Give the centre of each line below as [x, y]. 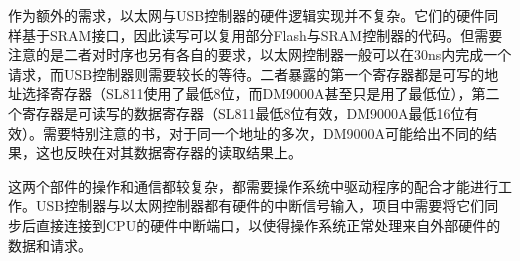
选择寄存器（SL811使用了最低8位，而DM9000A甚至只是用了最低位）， [246, 93]
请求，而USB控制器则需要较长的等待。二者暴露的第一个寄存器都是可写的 [246, 73]
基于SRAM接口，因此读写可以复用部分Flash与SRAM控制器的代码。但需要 [262, 34]
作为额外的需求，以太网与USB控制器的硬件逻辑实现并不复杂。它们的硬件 [246, 15]
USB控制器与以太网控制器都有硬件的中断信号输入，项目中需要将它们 [260, 205]
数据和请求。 [50, 244]
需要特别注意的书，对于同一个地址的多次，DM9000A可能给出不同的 [263, 132]
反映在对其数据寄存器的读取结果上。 [182, 152]
